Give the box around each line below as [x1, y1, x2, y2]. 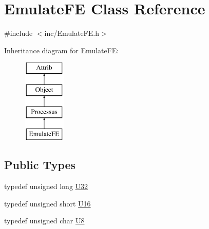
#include [4, 28, 33, 38]
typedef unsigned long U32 [4, 181, 88, 192]
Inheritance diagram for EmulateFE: [4, 45, 119, 55]
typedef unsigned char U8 [4, 215, 85, 226]
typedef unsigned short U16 [4, 198, 91, 209]
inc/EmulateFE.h [44, 28, 99, 38]
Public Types [4, 157, 76, 173]
